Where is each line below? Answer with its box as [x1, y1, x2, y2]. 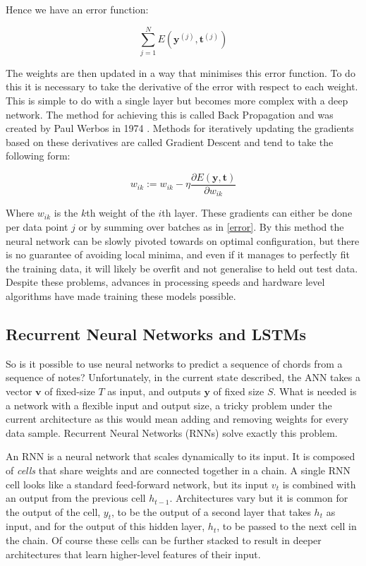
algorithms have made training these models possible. [6, 288, 236, 303]
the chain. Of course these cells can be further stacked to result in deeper [6, 533, 322, 548]
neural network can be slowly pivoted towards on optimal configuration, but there [6, 233, 360, 248]
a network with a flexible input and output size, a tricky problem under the [6, 397, 332, 412]
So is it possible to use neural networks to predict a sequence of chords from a [6, 356, 343, 371]
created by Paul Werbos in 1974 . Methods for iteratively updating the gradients [6, 121, 354, 136]
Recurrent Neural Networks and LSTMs [6, 323, 306, 344]
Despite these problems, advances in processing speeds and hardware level [6, 275, 325, 289]
